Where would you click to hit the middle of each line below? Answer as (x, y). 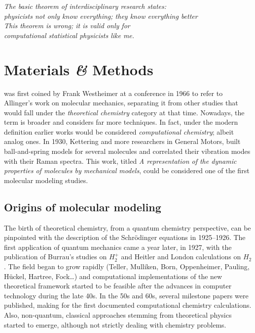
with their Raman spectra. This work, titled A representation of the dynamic (120, 161)
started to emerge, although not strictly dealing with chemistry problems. (115, 324)
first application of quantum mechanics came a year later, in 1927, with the (118, 247)
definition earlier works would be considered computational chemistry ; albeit (119, 131)
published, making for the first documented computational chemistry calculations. (128, 305)
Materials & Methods (79, 69)
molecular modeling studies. (46, 180)
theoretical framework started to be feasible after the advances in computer (118, 286)
